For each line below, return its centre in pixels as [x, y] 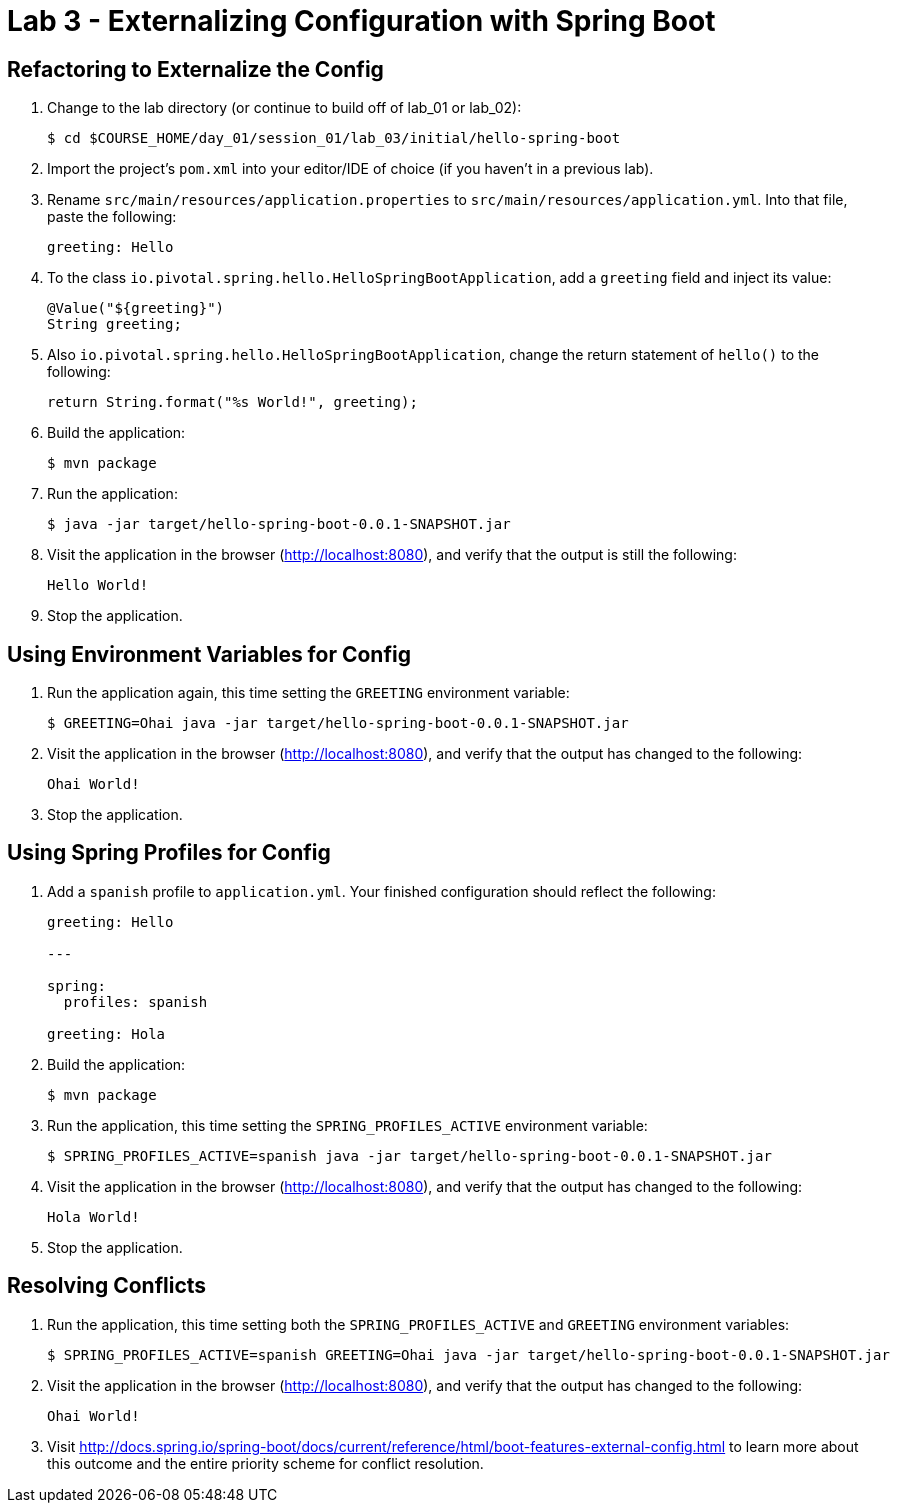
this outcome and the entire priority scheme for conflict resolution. [265, 1463]
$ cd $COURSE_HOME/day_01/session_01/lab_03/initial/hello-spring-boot [334, 138]
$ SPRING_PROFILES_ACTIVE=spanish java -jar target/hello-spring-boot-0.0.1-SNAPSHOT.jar [409, 1155]
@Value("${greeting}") [136, 308]
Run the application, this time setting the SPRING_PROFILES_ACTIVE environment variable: [347, 1125]
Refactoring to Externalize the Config [195, 69]
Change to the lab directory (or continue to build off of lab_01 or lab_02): [284, 108]
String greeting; [114, 324]
